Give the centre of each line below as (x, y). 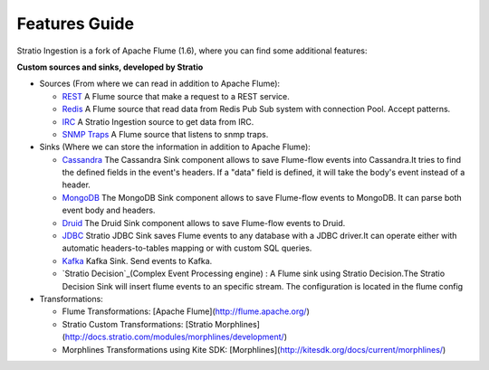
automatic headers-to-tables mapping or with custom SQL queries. (187, 248)
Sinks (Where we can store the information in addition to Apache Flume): (175, 147)
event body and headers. (109, 210)
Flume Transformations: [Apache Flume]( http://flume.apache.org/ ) (186, 311)
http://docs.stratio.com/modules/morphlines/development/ (174, 337)
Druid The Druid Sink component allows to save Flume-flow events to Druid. (204, 223)
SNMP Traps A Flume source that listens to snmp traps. (165, 134)
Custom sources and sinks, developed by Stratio (110, 67)
